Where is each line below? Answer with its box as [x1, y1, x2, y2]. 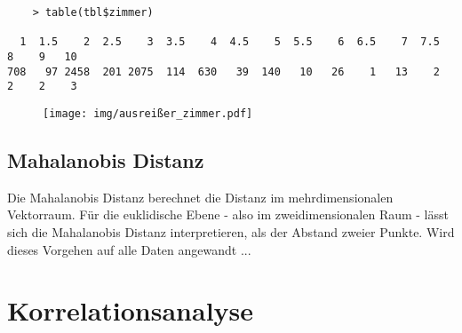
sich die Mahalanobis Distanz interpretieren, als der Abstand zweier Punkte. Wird [7, 222, 455, 241]
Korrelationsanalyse [7, 292, 254, 329]
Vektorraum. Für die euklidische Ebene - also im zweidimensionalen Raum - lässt [7, 205, 449, 224]
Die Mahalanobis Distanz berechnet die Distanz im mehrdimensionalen [7, 187, 394, 206]
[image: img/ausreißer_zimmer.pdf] [43, 107, 253, 120]
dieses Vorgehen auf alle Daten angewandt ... [7, 240, 251, 258]
